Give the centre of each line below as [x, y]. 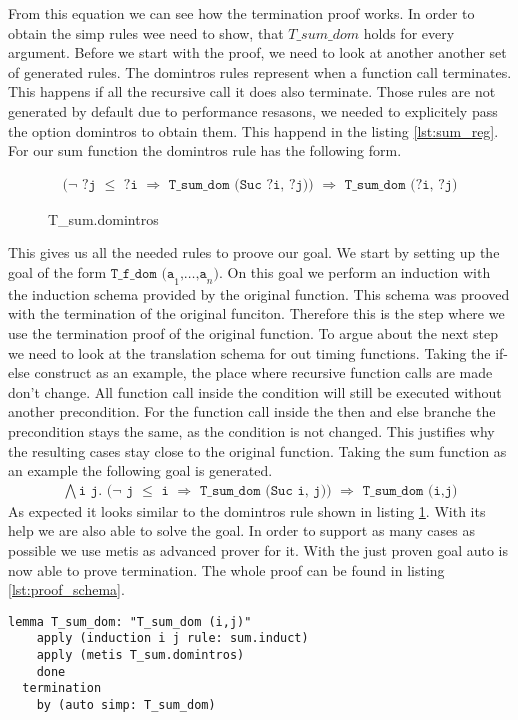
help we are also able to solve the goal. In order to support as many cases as [241, 530]
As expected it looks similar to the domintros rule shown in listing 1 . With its [247, 510]
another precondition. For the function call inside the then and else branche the [252, 411]
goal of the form [57, 271]
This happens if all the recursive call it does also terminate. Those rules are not [252, 91]
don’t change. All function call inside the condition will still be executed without [255, 391]
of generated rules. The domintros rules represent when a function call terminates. [260, 71]
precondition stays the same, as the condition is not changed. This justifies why [251, 430]
